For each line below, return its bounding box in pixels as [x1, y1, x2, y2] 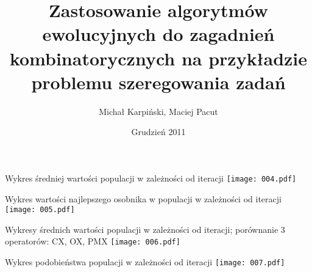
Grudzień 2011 [131, 125, 186, 138]
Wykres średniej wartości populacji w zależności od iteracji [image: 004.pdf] [5, 171, 297, 184]
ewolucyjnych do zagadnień [42, 21, 275, 46]
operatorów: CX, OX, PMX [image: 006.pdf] [5, 235, 180, 248]
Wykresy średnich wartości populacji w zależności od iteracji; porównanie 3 [5, 222, 285, 235]
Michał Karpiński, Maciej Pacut [99, 105, 218, 117]
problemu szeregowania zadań [31, 69, 286, 94]
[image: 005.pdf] [5, 205, 75, 215]
